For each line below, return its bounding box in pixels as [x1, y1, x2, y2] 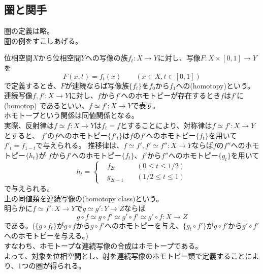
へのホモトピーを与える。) [4, 230, 89, 241]
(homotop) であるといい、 [4, 100, 89, 110]
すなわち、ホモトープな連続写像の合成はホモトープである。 [4, 240, 203, 251]
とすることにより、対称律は [120, 119, 212, 130]
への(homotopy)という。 [176, 80, 255, 90]
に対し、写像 [157, 52, 201, 63]
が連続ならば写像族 [65, 80, 129, 90]
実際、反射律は [4, 119, 54, 130]
